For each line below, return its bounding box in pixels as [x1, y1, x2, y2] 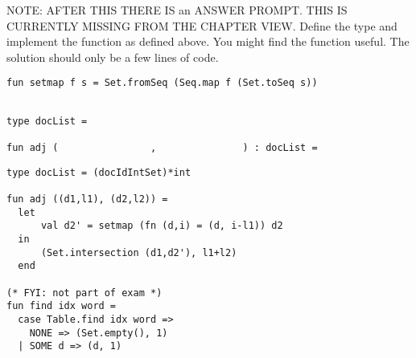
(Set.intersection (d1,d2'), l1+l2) [40, 246, 237, 258]
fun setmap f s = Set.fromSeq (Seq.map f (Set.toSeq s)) [6, 77, 318, 89]
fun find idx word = [6, 300, 117, 312]
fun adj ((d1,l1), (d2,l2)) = [6, 193, 168, 205]
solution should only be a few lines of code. [6, 48, 219, 65]
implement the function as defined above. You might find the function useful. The [6, 33, 410, 50]
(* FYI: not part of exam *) [6, 287, 163, 299]
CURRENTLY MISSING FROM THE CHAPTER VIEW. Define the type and [6, 17, 397, 34]
